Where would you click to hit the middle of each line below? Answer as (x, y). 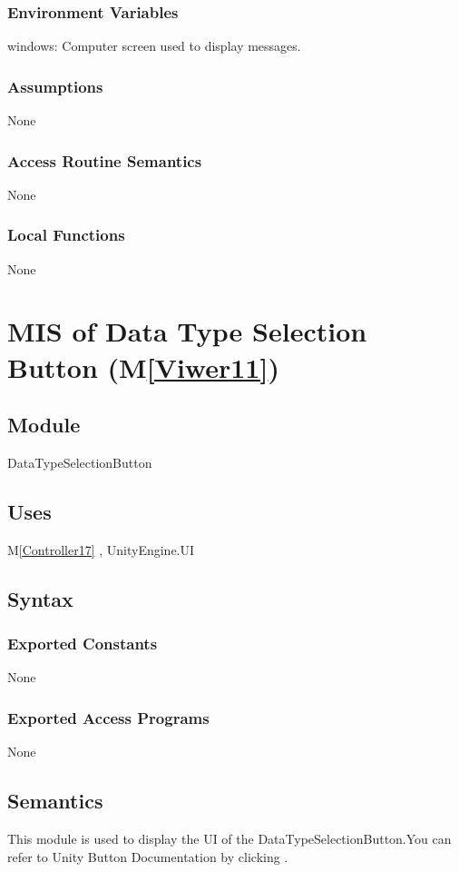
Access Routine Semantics (105, 160)
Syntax (40, 598)
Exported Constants (83, 644)
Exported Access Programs (108, 717)
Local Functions (66, 235)
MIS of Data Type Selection (187, 331)
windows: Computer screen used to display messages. (154, 46)
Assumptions (55, 86)
